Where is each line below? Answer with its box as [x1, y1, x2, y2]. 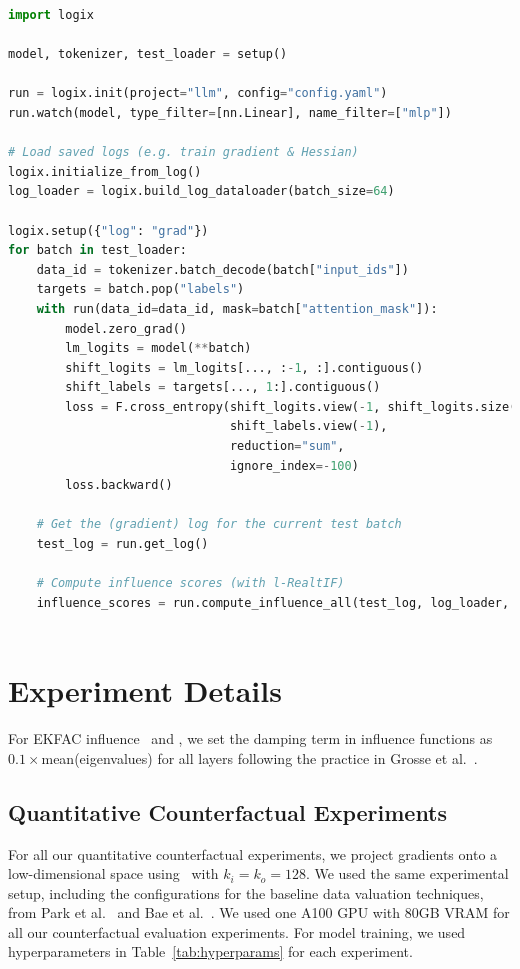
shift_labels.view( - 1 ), [229, 419, 388, 434]
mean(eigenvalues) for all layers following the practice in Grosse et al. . [41, 747, 478, 768]
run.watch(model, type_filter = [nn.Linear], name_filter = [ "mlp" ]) [8, 105, 452, 120]
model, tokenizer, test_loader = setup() [8, 47, 288, 62]
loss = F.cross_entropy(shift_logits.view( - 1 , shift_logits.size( [65, 399, 517, 414]
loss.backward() [65, 478, 173, 493]
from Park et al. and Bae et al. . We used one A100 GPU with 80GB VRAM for [8, 902, 510, 923]
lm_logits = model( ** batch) [65, 341, 252, 356]
